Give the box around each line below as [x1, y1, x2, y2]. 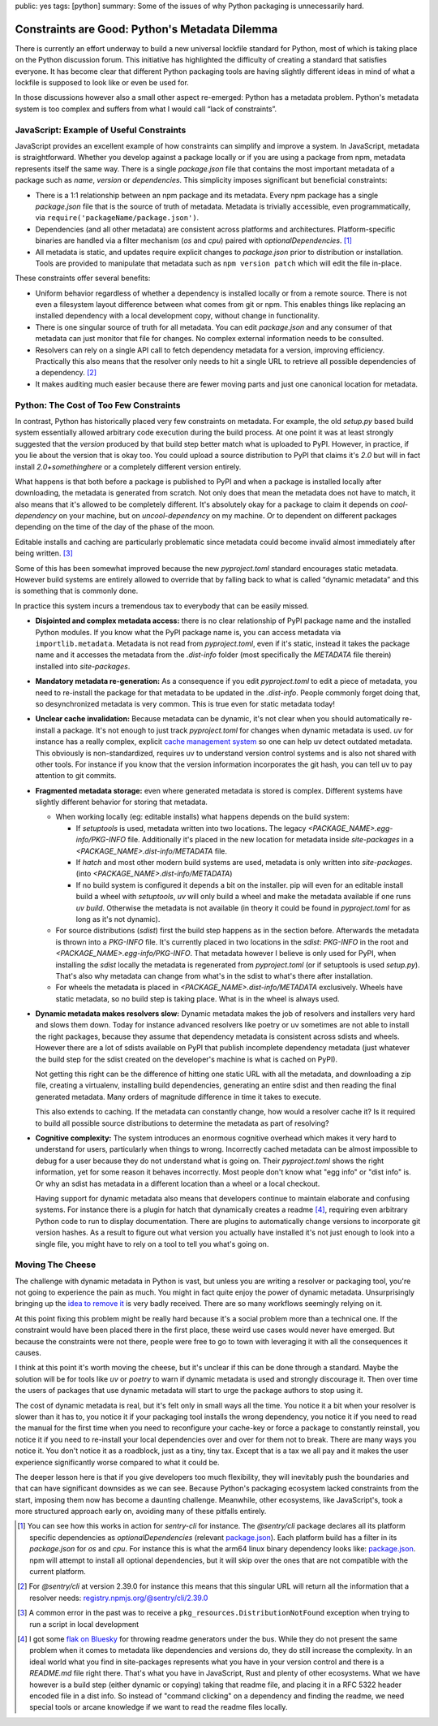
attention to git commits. [35, 771, 117, 781]
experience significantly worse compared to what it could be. [15, 1457, 220, 1467]
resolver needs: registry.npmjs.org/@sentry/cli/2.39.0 [29, 1593, 208, 1603]
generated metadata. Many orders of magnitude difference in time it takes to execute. [35, 1092, 322, 1101]
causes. [15, 1348, 42, 1357]
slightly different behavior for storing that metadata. [35, 797, 208, 807]
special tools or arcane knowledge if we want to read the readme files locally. [29, 1702, 288, 1712]
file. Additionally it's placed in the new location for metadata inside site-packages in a [127, 835, 414, 845]
